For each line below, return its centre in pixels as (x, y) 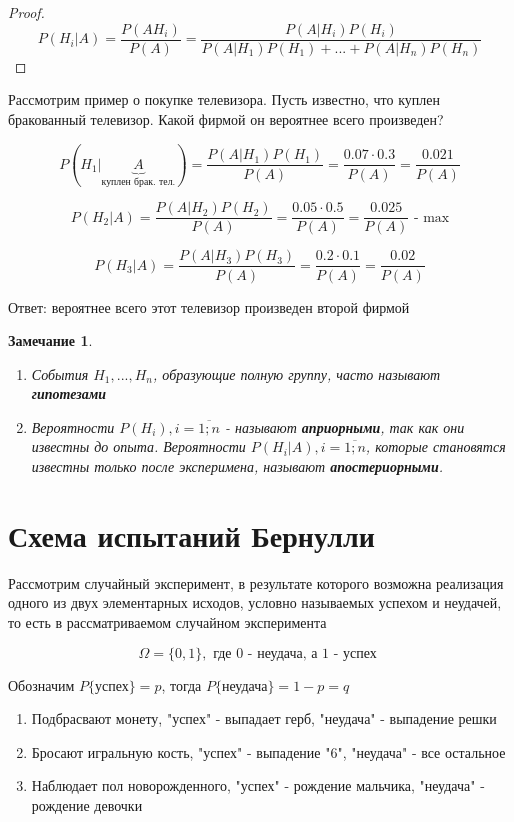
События (60, 373)
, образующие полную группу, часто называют (297, 373)
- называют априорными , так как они (344, 426)
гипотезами (69, 393)
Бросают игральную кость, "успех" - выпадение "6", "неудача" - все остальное (268, 751)
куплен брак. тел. (138, 181)
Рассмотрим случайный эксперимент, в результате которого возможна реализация (256, 582)
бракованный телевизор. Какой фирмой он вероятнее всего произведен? (226, 118)
